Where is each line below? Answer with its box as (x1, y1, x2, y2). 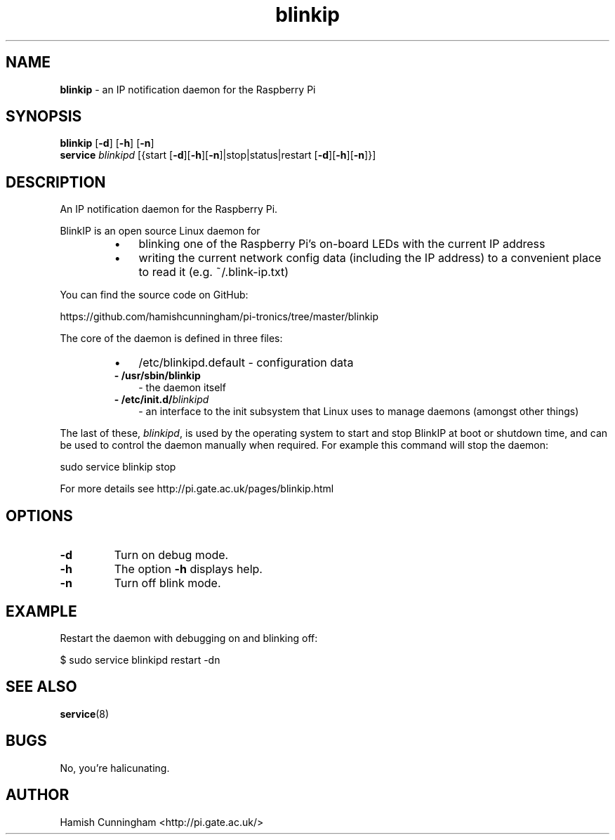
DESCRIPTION (6, 173, 106, 191)
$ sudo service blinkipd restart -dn (60, 653, 220, 666)
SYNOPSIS (6, 107, 82, 126)
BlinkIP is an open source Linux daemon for (60, 225, 260, 237)
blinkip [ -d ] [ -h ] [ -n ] (60, 137, 154, 150)
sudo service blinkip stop (60, 461, 176, 473)
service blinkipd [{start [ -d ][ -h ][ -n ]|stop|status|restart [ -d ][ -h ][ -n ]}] (60, 149, 376, 162)
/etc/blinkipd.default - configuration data (138, 355, 354, 370)
